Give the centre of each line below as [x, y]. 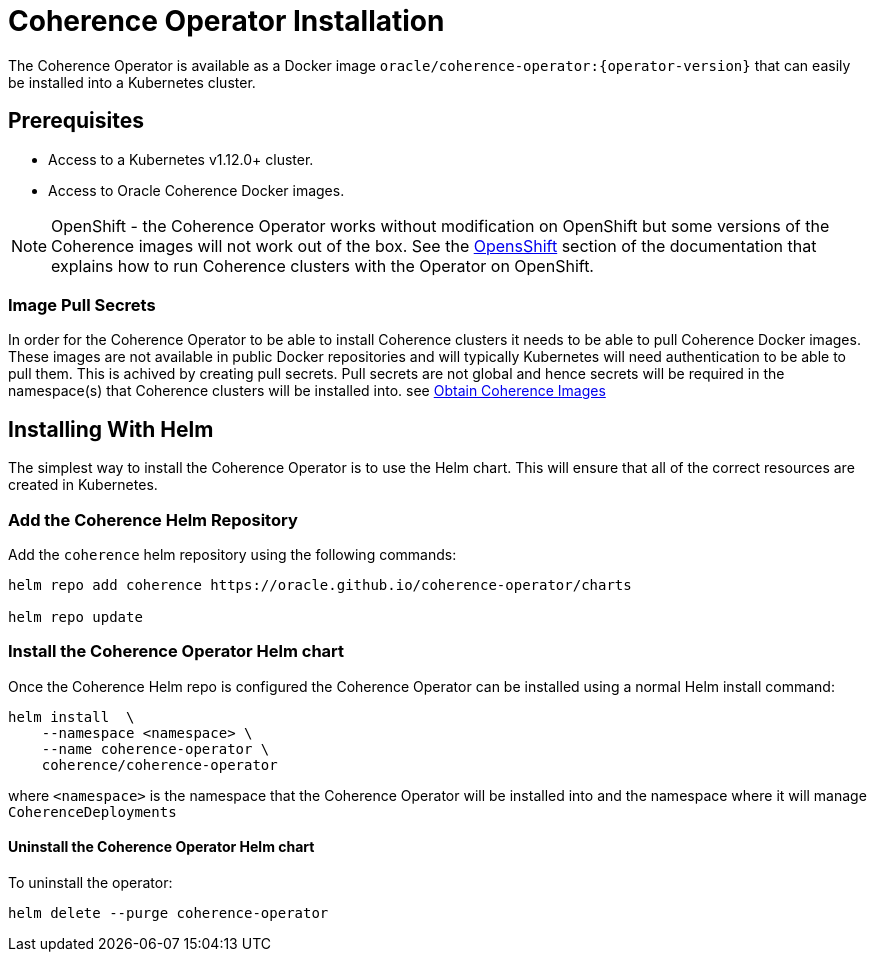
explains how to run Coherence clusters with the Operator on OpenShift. [322, 265]
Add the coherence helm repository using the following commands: [232, 554]
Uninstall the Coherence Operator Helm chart [161, 847]
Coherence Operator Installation [226, 21]
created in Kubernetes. [83, 485]
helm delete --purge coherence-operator [168, 912]
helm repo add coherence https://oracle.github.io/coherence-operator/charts [320, 584]
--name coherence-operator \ [155, 748]
